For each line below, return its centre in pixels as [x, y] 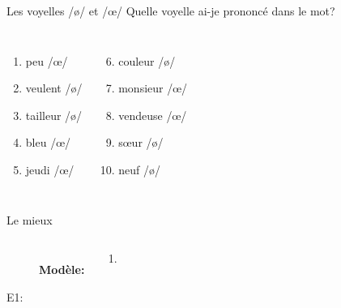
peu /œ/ [47, 60]
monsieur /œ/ [153, 88]
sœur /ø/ [141, 142]
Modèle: [62, 269]
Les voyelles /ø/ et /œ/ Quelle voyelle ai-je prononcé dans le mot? [171, 11]
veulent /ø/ [54, 88]
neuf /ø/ [139, 169]
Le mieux [30, 219]
